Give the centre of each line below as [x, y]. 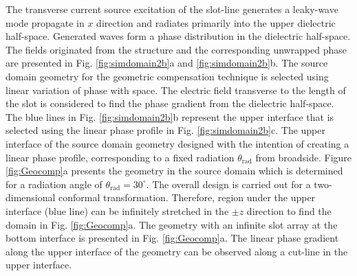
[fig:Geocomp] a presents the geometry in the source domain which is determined [174, 171]
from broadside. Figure [304, 157]
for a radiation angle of [54, 184]
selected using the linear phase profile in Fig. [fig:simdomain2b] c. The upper [165, 130]
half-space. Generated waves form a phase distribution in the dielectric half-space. [178, 36]
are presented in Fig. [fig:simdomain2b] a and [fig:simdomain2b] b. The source [167, 63]
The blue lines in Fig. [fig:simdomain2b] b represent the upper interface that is [170, 116]
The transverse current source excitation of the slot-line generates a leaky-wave [172, 9]
